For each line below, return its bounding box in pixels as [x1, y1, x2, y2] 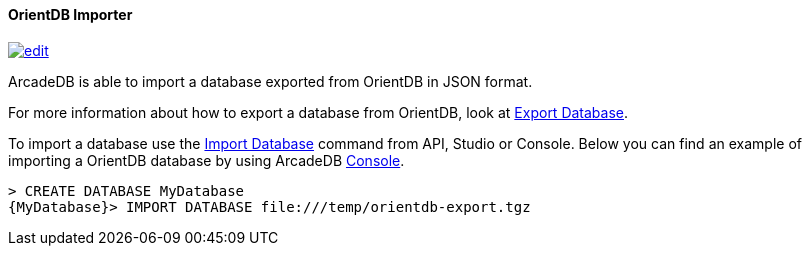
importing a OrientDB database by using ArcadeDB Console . [8, 151, 405, 169]
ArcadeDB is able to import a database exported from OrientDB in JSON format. [8, 72, 533, 90]
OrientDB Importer [8, 6, 133, 23]
